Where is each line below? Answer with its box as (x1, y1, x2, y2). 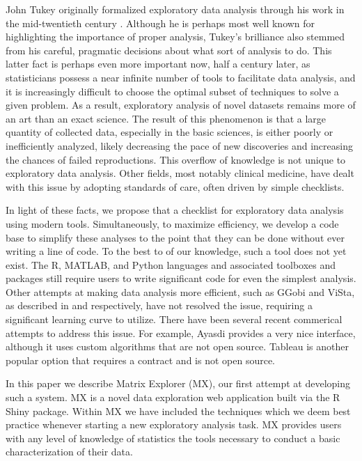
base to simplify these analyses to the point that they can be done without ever (6, 230, 345, 244)
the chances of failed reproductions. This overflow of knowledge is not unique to (6, 152, 346, 166)
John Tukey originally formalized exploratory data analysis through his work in (6, 2, 345, 16)
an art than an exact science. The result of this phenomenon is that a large (6, 111, 326, 125)
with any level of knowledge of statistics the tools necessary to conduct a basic (6, 430, 340, 445)
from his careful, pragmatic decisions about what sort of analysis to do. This (6, 42, 332, 57)
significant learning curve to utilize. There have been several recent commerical (6, 312, 343, 327)
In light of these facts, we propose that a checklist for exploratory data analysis (6, 203, 344, 217)
